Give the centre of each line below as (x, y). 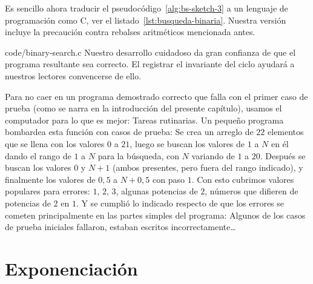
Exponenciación (71, 268)
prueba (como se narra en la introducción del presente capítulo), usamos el (143, 108)
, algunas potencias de (157, 191)
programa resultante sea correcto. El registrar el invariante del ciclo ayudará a (150, 64)
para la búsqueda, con (138, 155)
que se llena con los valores (55, 143)
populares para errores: (48, 191)
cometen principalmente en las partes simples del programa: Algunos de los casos (155, 215)
